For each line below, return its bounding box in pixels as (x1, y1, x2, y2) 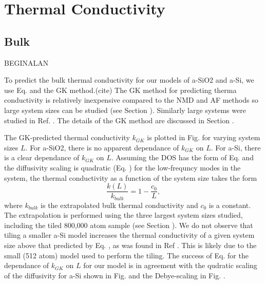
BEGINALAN (4, 57, 49, 68)
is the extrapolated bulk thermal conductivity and (41, 199, 198, 210)
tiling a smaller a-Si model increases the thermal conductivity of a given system (4, 230, 255, 240)
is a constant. (209, 199, 251, 210)
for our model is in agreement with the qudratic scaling (83, 260, 257, 271)
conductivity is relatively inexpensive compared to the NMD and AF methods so (4, 94, 258, 105)
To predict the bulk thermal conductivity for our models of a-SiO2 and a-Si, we (4, 74, 254, 85)
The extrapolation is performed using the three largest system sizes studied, (4, 210, 243, 220)
